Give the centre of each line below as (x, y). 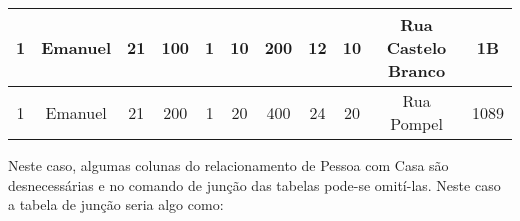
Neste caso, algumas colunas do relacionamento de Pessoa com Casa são (228, 165)
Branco (416, 70)
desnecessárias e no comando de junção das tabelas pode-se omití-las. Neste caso (254, 184)
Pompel (416, 123)
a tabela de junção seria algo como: (116, 204)
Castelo (416, 47)
